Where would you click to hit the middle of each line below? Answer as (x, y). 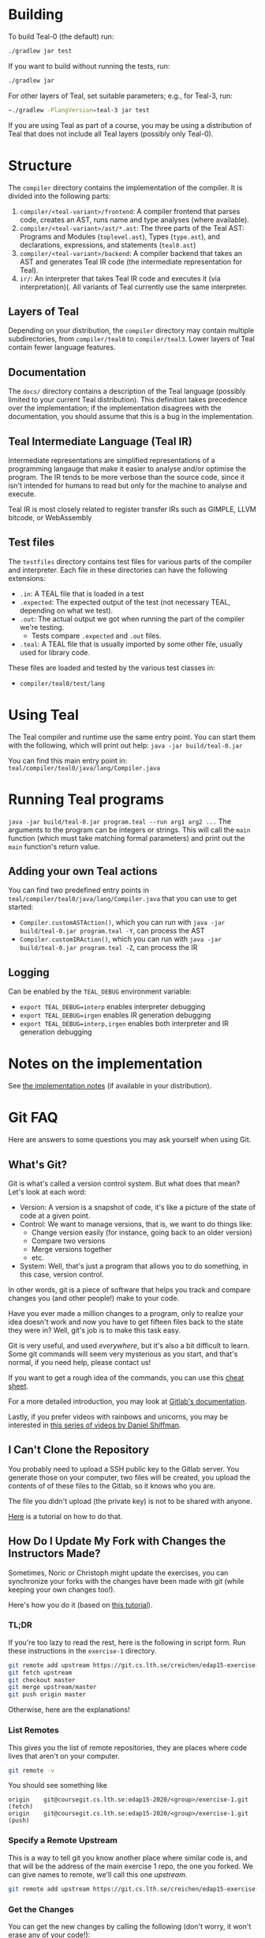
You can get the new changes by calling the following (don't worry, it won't (130, 1926)
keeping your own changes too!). (62, 1589)
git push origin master (47, 1695)
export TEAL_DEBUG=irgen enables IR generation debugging (115, 1015)
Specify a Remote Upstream (63, 1841)
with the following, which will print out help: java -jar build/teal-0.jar (125, 745)
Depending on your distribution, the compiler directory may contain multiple (131, 330)
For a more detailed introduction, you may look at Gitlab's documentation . (127, 1401)
